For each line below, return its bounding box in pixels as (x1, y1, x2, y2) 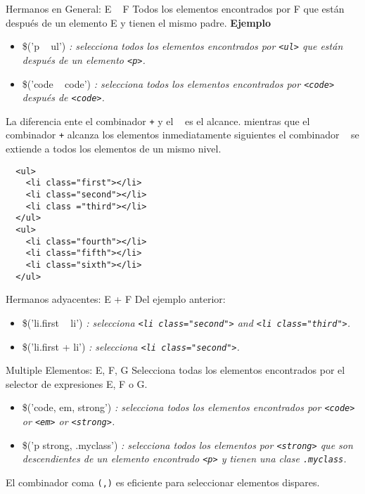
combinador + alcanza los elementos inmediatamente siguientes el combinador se (6, 127, 359, 142)
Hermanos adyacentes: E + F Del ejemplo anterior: (6, 292, 226, 306)
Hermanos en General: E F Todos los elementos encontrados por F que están (6, 1, 345, 15)
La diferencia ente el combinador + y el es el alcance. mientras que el (6, 113, 310, 128)
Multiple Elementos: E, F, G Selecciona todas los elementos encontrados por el (6, 363, 345, 377)
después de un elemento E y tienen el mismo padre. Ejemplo (6, 15, 271, 30)
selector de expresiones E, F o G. (6, 376, 148, 391)
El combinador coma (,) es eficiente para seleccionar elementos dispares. (6, 475, 320, 489)
